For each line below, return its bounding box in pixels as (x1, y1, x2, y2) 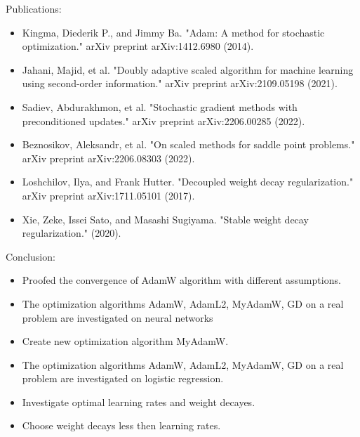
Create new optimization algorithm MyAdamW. (22, 334, 229, 348)
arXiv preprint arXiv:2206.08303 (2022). (22, 150, 195, 165)
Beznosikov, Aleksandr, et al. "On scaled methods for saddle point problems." (22, 137, 355, 152)
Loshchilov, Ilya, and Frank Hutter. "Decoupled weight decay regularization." (22, 174, 354, 189)
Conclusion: (6, 249, 55, 263)
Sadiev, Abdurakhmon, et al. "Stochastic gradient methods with (22, 99, 298, 114)
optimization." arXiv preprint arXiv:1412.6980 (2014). (22, 39, 254, 53)
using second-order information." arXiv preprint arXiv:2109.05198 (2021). (22, 76, 338, 91)
